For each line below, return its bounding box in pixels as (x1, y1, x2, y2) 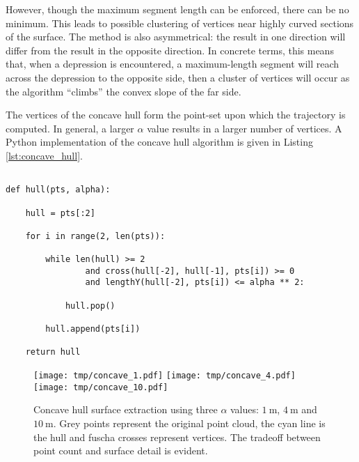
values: (230, 402, 259, 417)
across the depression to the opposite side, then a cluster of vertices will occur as (6, 70, 350, 84)
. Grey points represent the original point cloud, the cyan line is (53, 415, 326, 430)
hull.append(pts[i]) (45, 324, 141, 334)
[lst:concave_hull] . (6, 148, 83, 162)
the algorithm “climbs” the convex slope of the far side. (6, 84, 241, 98)
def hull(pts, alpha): (6, 185, 111, 195)
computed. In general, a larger (6, 121, 134, 135)
